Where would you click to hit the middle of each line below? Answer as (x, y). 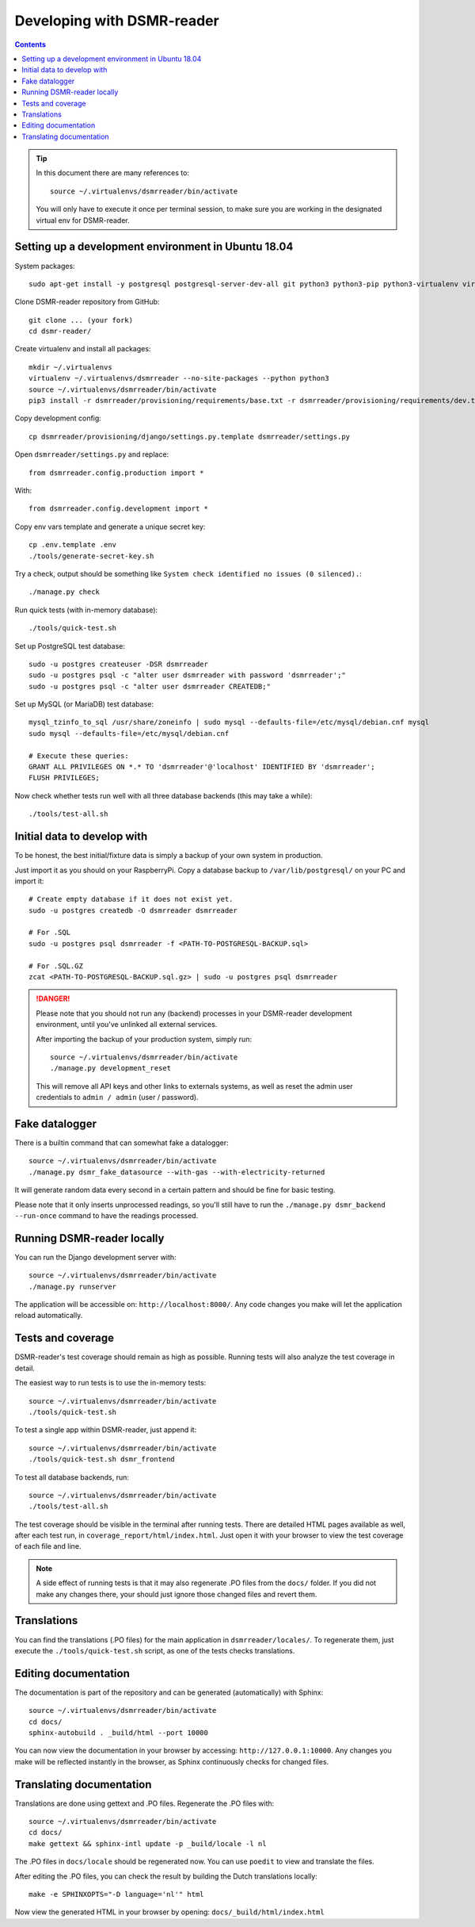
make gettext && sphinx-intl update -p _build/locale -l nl (148, 1843)
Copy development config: (58, 418)
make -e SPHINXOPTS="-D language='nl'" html (117, 1894)
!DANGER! (53, 998)
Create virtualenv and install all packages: (83, 349)
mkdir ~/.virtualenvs (70, 367)
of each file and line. (48, 1546)
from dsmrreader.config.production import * (117, 473)
